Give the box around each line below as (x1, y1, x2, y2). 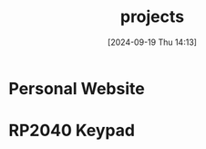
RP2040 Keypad (8, 121, 136, 141)
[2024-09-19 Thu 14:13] (107, 37, 198, 48)
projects (119, 6, 184, 27)
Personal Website (8, 78, 145, 99)
